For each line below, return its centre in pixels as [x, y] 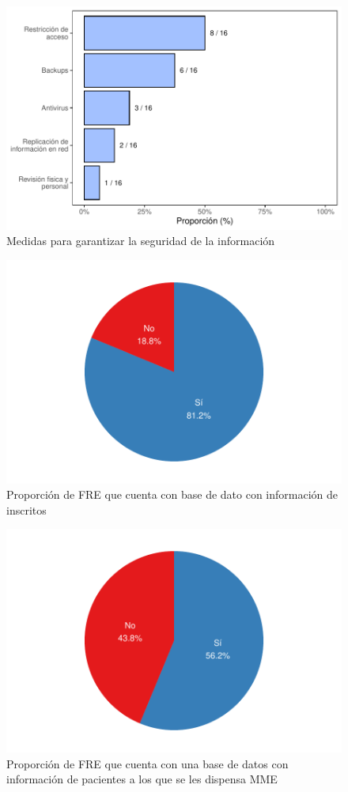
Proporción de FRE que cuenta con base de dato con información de [172, 494]
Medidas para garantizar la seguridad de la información [141, 241]
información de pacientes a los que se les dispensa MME [142, 779]
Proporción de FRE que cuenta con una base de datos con [148, 763]
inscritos [26, 509]
